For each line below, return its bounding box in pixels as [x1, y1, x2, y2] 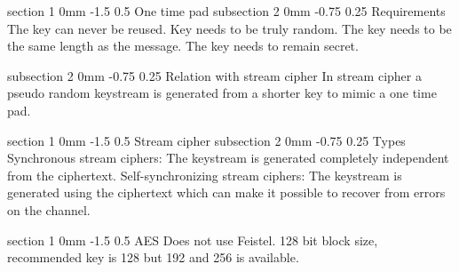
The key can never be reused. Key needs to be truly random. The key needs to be [7, 19, 452, 37]
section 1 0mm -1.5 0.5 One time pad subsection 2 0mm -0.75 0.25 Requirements [7, 2, 446, 20]
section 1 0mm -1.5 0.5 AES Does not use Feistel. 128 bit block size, [7, 230, 378, 249]
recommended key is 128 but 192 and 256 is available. [7, 248, 299, 267]
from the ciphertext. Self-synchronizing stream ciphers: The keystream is [7, 165, 402, 184]
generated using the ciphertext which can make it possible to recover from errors [7, 183, 446, 202]
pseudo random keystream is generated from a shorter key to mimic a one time [7, 84, 437, 102]
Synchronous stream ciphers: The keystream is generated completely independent [7, 148, 449, 167]
